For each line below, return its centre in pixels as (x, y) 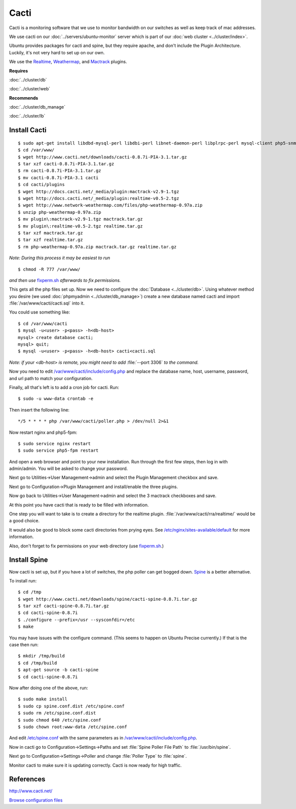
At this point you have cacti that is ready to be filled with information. (79, 505)
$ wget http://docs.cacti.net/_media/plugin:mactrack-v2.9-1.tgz (99, 192)
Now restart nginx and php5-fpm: (43, 432)
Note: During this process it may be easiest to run (60, 258)
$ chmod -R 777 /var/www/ (49, 269)
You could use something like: (39, 312)
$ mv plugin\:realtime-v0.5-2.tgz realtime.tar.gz (80, 226)
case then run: (24, 645)
